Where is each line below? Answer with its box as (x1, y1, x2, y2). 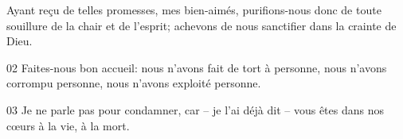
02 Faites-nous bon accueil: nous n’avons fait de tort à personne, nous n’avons (6, 59, 387, 75)
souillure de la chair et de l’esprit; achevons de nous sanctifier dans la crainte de (6, 17, 397, 33)
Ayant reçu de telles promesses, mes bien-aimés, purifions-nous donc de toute (6, 2, 381, 17)
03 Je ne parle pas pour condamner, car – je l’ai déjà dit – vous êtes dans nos (6, 101, 384, 118)
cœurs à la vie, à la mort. (6, 117, 130, 133)
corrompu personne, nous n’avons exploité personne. (6, 75, 261, 91)
